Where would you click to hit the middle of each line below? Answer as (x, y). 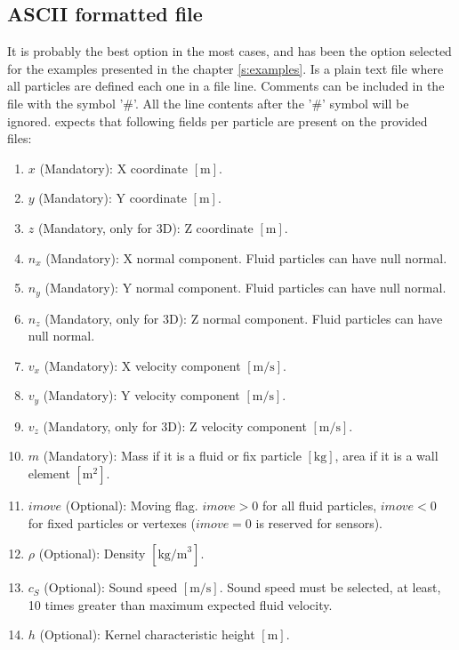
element (49, 473)
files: (20, 138)
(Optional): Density (92, 554)
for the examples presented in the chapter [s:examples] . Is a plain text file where (225, 68)
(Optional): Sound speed (111, 587)
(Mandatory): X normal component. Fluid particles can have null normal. (246, 257)
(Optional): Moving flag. (132, 506)
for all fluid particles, (319, 506)
